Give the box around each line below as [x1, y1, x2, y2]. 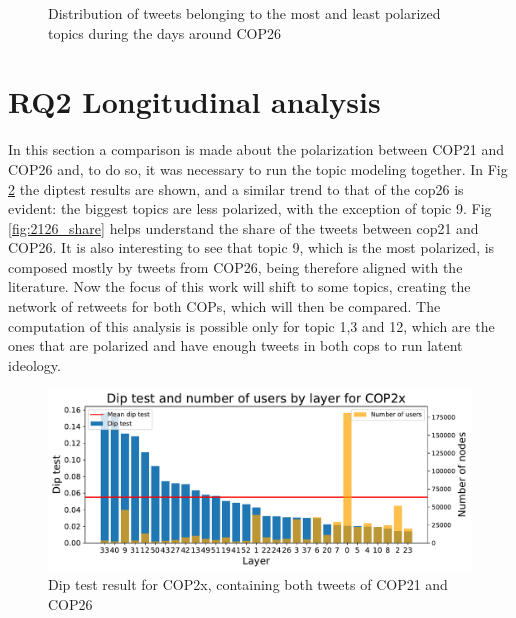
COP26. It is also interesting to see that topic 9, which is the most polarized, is [8, 237, 495, 258]
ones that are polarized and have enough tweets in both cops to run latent [8, 335, 463, 356]
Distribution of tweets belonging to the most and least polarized [48, 3, 441, 23]
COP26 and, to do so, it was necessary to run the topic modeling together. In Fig [8, 158, 508, 179]
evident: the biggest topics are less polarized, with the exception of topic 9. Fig [8, 198, 492, 219]
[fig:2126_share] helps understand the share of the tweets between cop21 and [8, 217, 479, 238]
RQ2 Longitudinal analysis [8, 81, 381, 122]
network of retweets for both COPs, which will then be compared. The [8, 296, 441, 317]
